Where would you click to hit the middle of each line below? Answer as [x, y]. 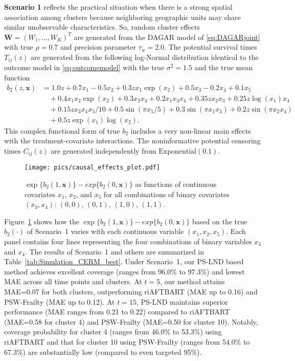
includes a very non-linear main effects [191, 130]
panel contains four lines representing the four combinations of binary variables [128, 241]
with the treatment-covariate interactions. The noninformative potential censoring [132, 141]
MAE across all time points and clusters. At [73, 281]
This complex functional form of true [62, 130]
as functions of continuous [176, 184]
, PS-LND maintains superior [182, 301]
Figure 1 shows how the [42, 221]
